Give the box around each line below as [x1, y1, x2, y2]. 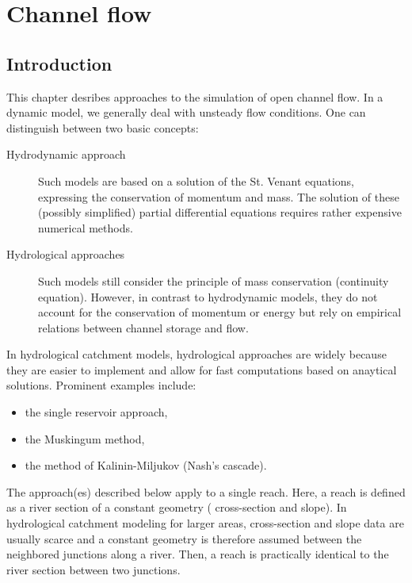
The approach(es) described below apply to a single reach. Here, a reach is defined [6, 483, 406, 500]
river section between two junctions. [6, 561, 181, 577]
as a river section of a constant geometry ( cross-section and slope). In [6, 499, 347, 516]
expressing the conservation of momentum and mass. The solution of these [38, 188, 399, 205]
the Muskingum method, [25, 430, 145, 447]
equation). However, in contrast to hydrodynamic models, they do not [38, 288, 378, 305]
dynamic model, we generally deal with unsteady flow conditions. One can [6, 104, 366, 121]
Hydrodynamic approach [6, 146, 126, 163]
